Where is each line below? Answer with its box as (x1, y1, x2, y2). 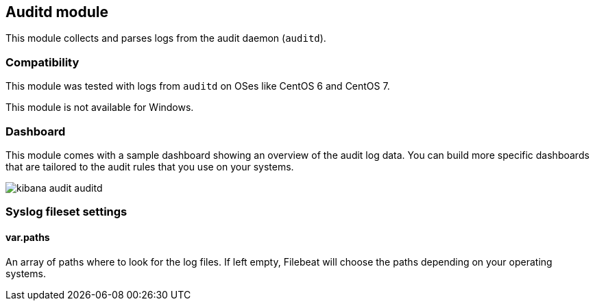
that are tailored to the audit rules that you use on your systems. (5, 160, 294, 173)
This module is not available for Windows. (5, 101, 194, 114)
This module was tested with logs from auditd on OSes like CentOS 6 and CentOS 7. (5, 80, 390, 92)
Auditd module (5, 3, 108, 21)
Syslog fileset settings (5, 205, 127, 219)
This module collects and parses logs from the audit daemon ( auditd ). (5, 32, 326, 44)
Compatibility (5, 55, 80, 69)
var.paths (5, 231, 50, 243)
